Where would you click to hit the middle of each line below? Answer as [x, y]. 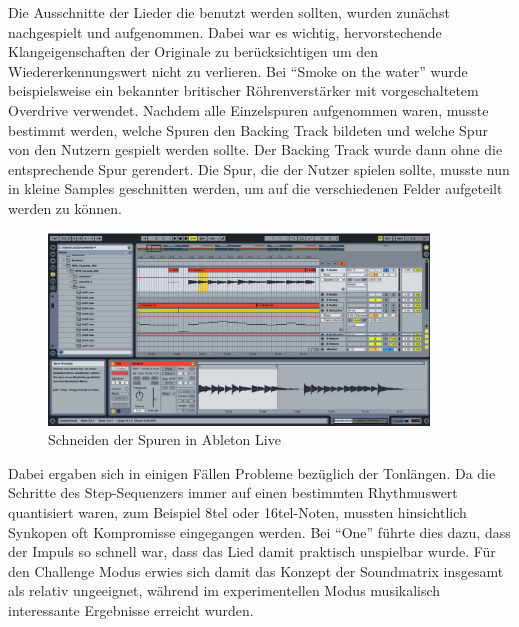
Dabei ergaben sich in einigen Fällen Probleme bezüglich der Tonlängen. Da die [252, 472]
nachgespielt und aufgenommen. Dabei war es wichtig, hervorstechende [225, 31]
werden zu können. [65, 207]
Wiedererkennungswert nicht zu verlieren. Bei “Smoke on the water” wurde [238, 70]
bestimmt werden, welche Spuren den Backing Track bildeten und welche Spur [248, 129]
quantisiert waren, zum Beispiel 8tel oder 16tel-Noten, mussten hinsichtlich [237, 511]
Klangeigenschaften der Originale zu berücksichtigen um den [193, 51]
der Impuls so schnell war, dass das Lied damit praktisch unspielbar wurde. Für [252, 551]
